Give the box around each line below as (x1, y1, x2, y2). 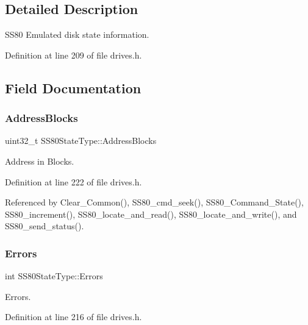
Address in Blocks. (5, 154, 74, 167)
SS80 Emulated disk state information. (5, 28, 149, 41)
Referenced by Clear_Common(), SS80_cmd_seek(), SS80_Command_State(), (5, 196, 304, 209)
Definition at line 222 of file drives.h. (5, 175, 142, 188)
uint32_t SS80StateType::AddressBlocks (5, 134, 157, 147)
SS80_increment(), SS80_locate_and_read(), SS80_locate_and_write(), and (5, 207, 297, 220)
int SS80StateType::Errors (5, 270, 103, 282)
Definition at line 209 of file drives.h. (5, 48, 142, 61)
